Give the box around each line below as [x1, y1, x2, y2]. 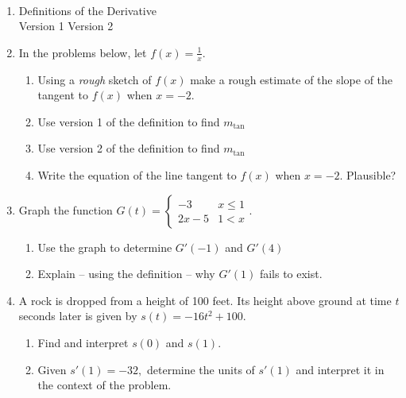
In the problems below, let [18, 44, 147, 60]
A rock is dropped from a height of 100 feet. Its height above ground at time [18, 292, 392, 308]
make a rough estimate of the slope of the [190, 71, 393, 87]
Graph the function [18, 201, 113, 218]
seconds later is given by [18, 307, 137, 324]
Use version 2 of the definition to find [37, 140, 220, 156]
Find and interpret [37, 334, 129, 350]
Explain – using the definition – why [37, 265, 215, 282]
